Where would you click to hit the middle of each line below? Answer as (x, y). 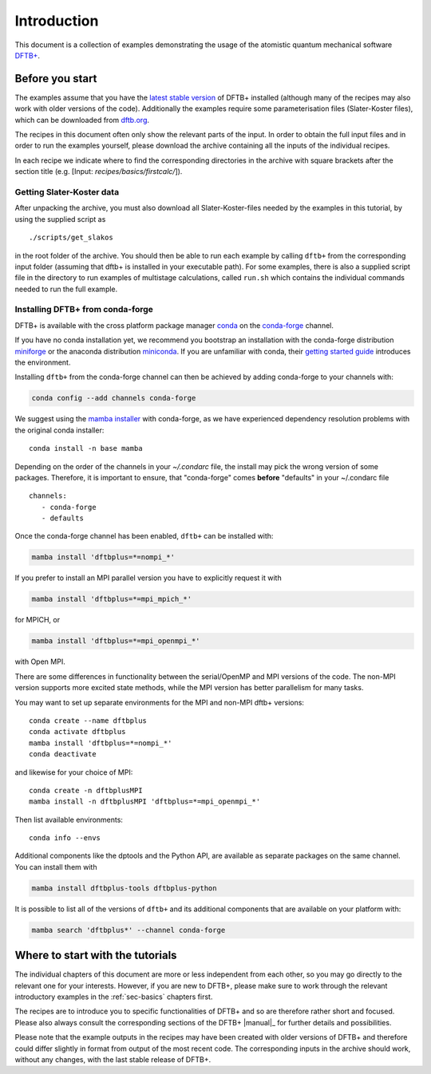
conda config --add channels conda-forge (114, 398)
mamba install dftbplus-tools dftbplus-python (124, 888)
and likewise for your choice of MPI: (74, 772)
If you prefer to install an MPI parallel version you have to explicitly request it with (148, 578)
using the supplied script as (60, 219)
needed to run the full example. (66, 289)
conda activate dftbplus (77, 732)
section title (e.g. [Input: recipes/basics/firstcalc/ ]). (99, 172)
